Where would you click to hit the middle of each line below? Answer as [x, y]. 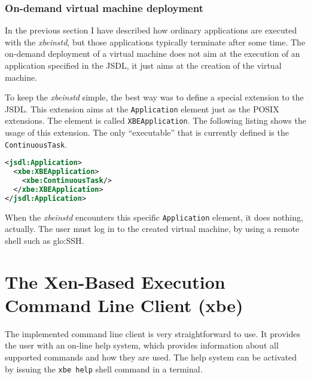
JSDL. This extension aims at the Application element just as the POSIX [142, 108]
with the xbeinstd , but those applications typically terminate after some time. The [155, 42]
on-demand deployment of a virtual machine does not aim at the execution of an [153, 54]
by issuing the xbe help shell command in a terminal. [104, 369]
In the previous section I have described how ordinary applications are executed [151, 30]
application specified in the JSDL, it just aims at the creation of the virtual [143, 65]
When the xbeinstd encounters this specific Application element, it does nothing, [154, 217]
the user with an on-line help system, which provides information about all [142, 345]
